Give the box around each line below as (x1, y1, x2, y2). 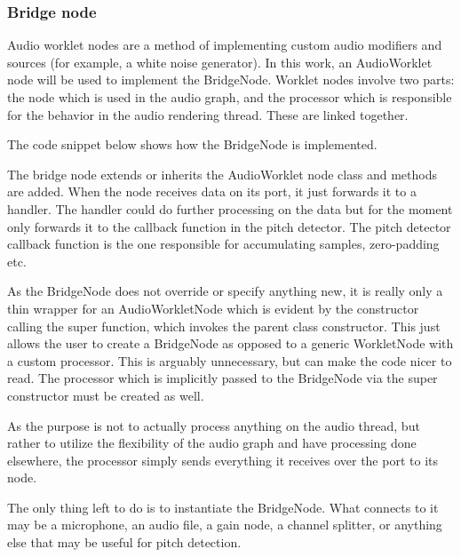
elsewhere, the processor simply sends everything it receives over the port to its (7, 450, 438, 469)
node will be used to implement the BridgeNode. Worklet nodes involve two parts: (7, 70, 455, 89)
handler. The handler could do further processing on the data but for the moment (7, 199, 453, 218)
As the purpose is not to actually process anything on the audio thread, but (7, 416, 420, 434)
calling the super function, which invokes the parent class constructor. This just (7, 316, 441, 335)
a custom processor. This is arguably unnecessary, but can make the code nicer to (7, 351, 452, 370)
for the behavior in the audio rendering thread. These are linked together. (7, 105, 409, 123)
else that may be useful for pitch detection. (7, 533, 242, 552)
